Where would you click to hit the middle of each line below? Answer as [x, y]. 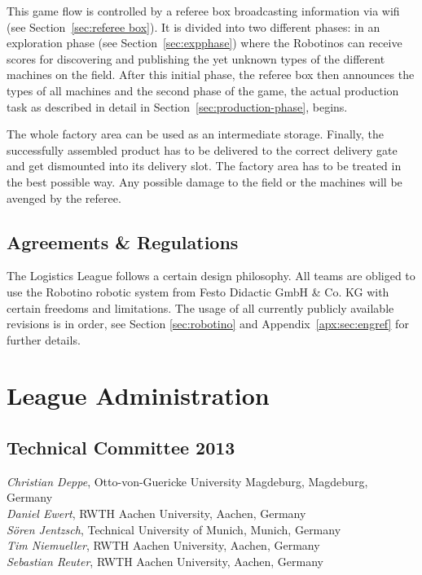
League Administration [138, 395]
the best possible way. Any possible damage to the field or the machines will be [204, 181]
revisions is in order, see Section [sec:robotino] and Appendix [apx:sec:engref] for [208, 324]
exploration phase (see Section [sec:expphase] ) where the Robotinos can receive [204, 43]
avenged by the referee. [64, 198]
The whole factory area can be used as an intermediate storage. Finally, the [195, 134]
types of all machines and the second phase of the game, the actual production [203, 90]
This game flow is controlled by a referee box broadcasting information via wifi [203, 11]
